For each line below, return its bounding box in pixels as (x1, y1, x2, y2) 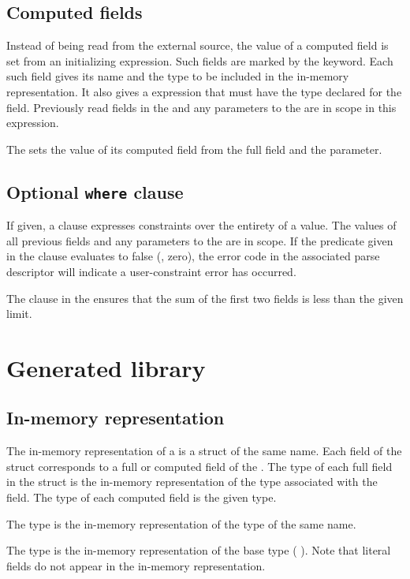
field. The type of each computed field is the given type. (6, 489, 277, 506)
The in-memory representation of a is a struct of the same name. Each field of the (6, 443, 402, 459)
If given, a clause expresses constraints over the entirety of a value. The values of (6, 217, 397, 233)
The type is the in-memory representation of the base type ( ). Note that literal (6, 542, 391, 558)
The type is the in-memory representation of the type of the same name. (6, 515, 356, 532)
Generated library (6, 351, 206, 383)
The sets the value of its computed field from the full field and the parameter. (6, 140, 382, 157)
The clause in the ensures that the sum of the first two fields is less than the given (6, 289, 404, 306)
